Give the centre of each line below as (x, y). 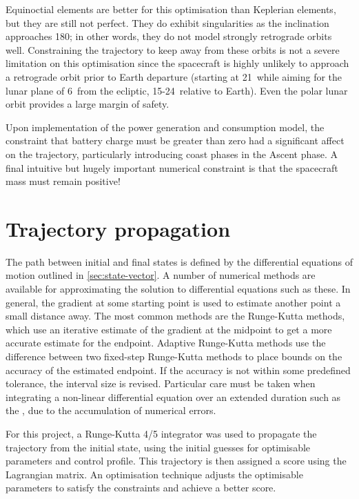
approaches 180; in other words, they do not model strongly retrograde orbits (169, 36)
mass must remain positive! (63, 181)
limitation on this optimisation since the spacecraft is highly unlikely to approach (177, 63)
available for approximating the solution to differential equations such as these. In (178, 289)
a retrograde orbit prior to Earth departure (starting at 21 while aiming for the (174, 76)
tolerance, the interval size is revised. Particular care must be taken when (161, 383)
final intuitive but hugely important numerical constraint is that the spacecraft (172, 167)
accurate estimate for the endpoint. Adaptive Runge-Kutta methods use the (166, 343)
